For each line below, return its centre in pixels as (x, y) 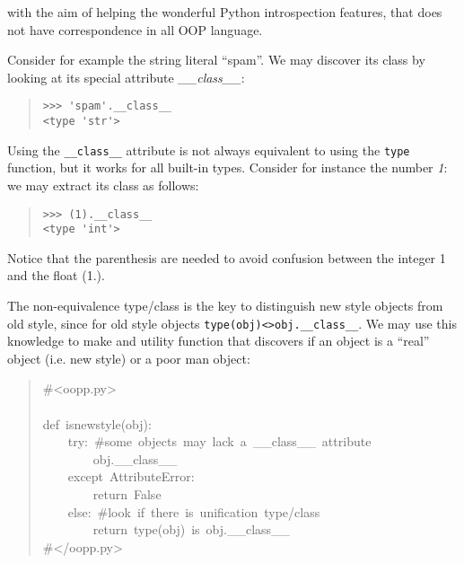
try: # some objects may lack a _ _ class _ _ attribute (219, 441)
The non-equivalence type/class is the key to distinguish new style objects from (225, 306)
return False (127, 494)
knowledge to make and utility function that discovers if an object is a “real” (219, 341)
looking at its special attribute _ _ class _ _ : (126, 77)
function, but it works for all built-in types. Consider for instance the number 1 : (228, 167)
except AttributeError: (131, 476)
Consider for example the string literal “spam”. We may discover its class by (216, 60)
